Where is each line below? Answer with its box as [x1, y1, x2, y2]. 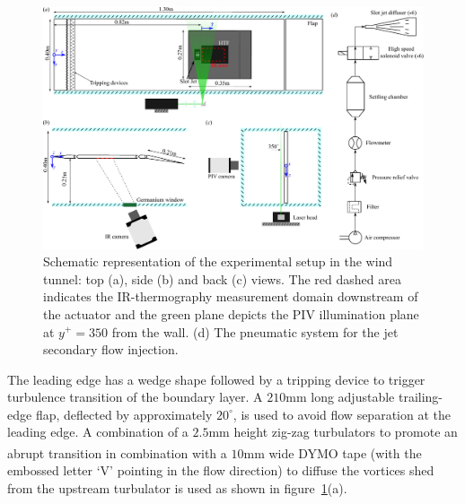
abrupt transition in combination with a [7, 443, 227, 462]
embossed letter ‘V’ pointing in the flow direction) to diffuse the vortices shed [7, 461, 434, 480]
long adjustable [311, 387, 395, 406]
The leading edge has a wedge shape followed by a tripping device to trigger [7, 369, 426, 388]
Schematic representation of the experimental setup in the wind [43, 252, 393, 271]
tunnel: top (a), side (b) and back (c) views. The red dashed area [43, 269, 401, 288]
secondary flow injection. [43, 340, 179, 359]
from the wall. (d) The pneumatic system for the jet [111, 322, 399, 341]
